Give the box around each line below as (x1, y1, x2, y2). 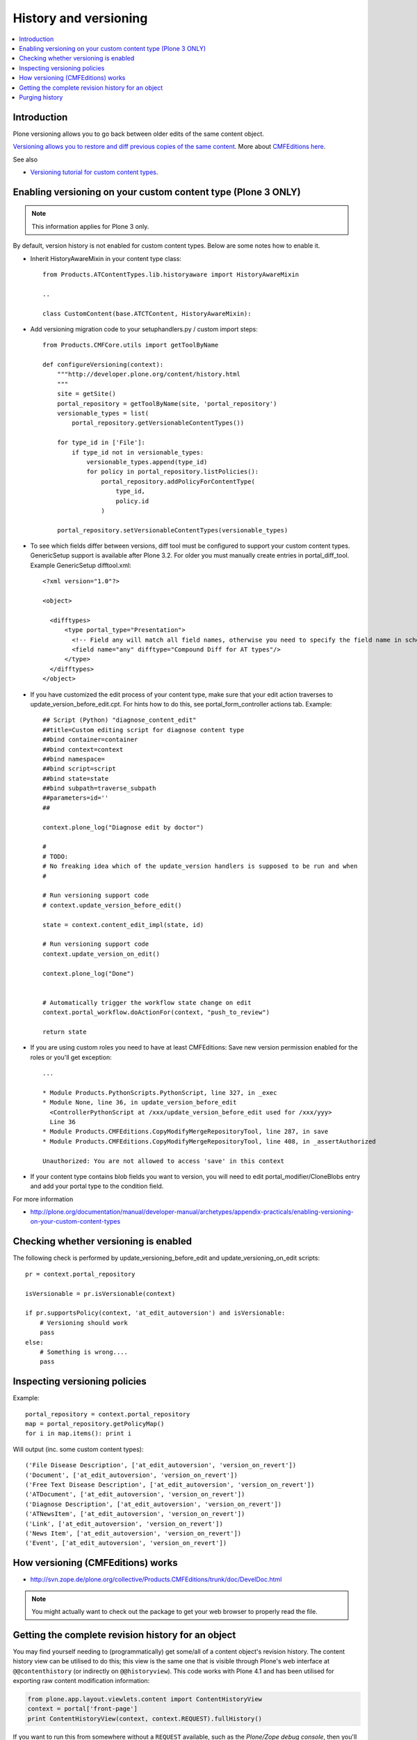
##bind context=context (42, 745, 124, 753)
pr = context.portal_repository (25, 1270, 136, 1278)
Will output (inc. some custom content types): (13, 1445, 144, 1453)
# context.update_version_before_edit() (42, 901, 182, 909)
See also (13, 155, 38, 164)
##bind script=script (42, 765, 116, 773)
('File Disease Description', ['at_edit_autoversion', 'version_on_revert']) (25, 1462, 297, 1469)
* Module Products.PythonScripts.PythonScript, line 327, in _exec (42, 1089, 277, 1096)
